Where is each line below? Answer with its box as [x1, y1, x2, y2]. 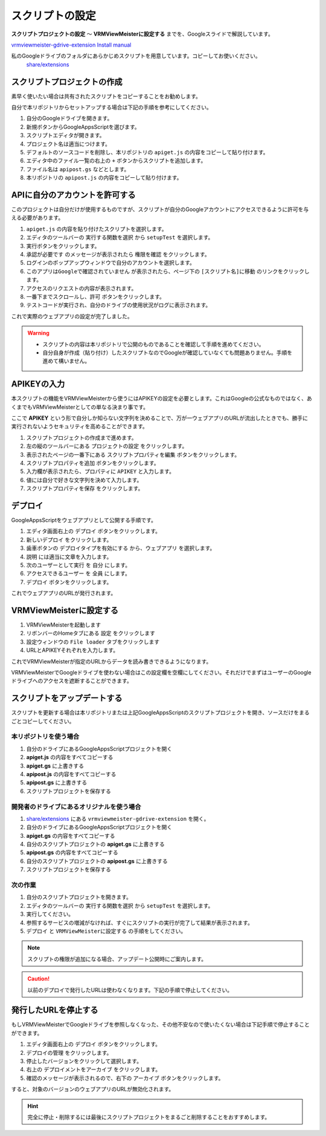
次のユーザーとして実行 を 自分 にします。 [26, 561, 131, 569]
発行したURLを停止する [11, 1005, 99, 1016]
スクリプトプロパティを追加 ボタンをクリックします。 [26, 459, 159, 466]
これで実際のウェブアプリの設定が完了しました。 [11, 312, 133, 320]
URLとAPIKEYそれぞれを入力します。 [26, 647, 119, 654]
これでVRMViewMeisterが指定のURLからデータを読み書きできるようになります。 [11, 658, 212, 665]
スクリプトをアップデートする [11, 693, 123, 703]
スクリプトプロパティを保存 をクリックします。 [26, 485, 144, 492]
